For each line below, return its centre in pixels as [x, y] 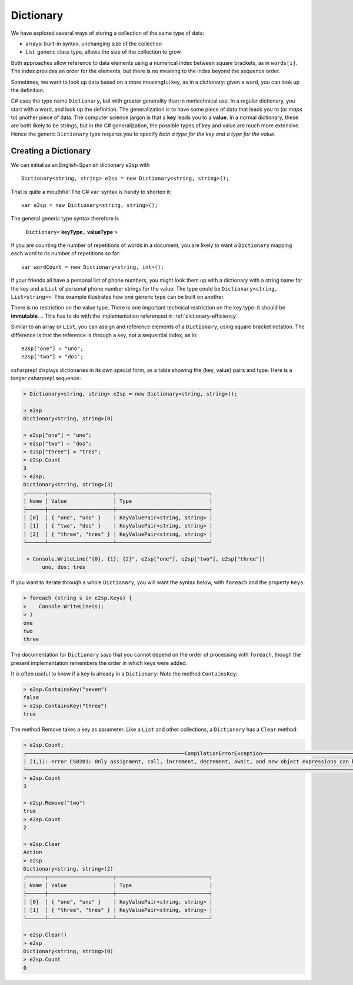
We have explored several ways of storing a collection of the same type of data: [108, 33]
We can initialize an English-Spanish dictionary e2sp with [80, 164]
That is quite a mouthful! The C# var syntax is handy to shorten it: [91, 192]
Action [33, 852]
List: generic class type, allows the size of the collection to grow [103, 52]
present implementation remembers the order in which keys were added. [99, 663]
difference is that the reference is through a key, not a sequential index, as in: [104, 335]
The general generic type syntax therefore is [65, 219]
